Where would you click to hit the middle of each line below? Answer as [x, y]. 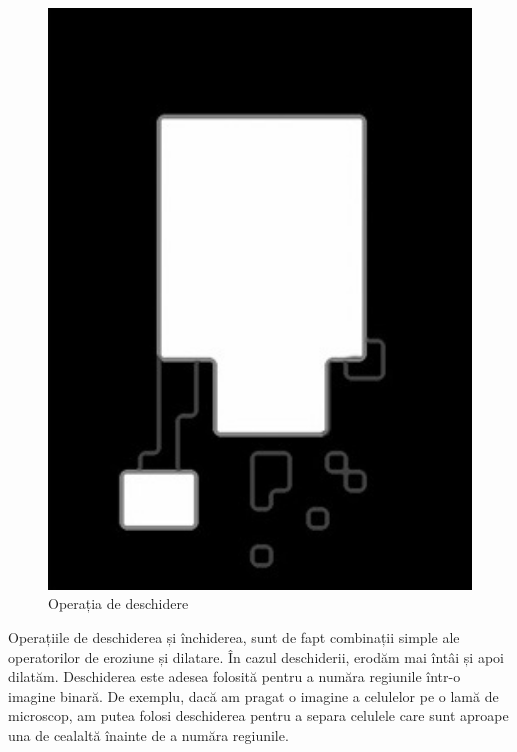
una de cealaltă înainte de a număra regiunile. [148, 734]
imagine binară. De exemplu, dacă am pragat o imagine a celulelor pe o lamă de [253, 695]
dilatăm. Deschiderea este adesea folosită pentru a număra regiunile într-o [234, 676]
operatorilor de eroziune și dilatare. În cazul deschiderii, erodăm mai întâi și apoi [256, 656]
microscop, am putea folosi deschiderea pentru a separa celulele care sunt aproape [258, 715]
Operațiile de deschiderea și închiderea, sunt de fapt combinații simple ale [234, 636]
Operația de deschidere [118, 603]
